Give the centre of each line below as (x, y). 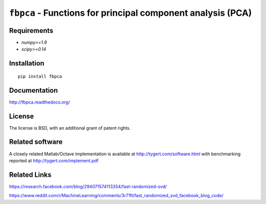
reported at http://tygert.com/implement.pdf (54, 161)
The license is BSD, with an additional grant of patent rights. (70, 128)
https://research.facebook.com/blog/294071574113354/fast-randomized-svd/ (88, 186)
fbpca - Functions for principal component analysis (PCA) (131, 13)
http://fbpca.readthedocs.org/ (39, 102)
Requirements (31, 30)
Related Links (30, 175)
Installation (27, 63)
